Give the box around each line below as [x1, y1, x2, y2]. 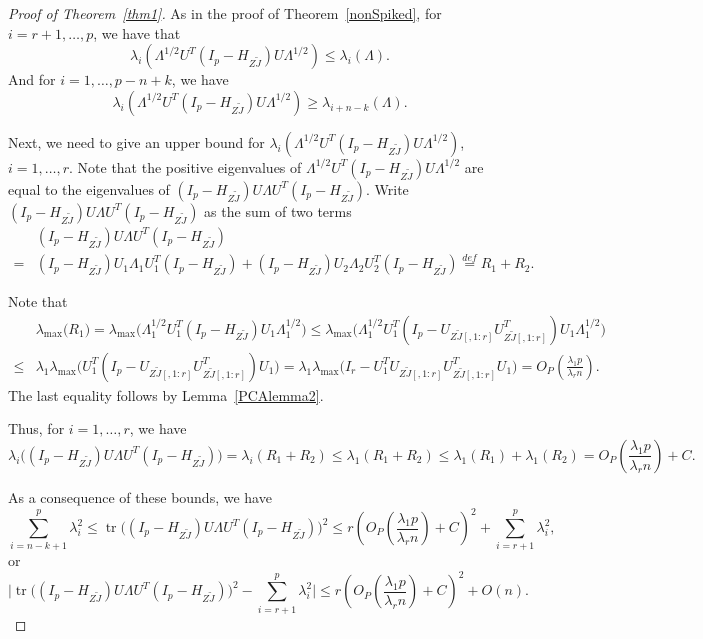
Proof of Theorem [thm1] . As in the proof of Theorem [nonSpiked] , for [8, 3, 442, 23]
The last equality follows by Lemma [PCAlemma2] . [8, 384, 324, 405]
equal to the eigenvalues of [8, 178, 170, 199]
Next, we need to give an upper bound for [8, 131, 265, 152]
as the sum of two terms [204, 200, 352, 221]
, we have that [93, 22, 181, 43]
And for [8, 69, 56, 90]
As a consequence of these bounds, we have [8, 486, 272, 507]
